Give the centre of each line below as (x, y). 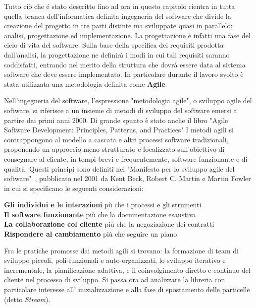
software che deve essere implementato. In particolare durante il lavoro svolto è (124, 74)
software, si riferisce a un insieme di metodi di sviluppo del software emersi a (121, 110)
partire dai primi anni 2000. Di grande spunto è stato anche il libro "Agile (116, 120)
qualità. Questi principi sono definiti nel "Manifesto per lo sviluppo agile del (119, 168)
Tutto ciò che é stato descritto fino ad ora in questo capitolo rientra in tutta (120, 6)
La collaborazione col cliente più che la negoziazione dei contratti (109, 224)
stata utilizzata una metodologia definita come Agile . (86, 84)
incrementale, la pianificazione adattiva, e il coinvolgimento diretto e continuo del (127, 270)
